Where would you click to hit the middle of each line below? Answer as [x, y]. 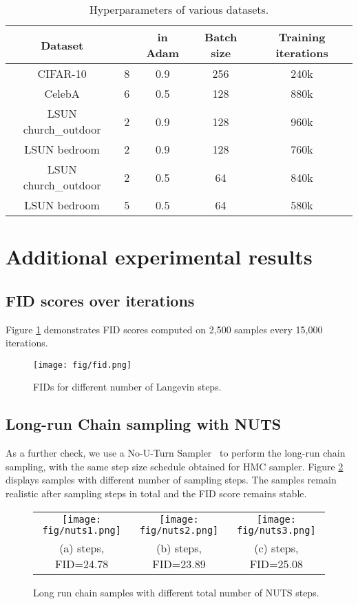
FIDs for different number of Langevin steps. [127, 387]
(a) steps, [82, 548]
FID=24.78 [82, 563]
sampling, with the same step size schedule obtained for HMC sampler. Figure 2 [175, 466]
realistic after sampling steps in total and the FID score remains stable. [156, 493]
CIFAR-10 [62, 73]
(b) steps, [179, 548]
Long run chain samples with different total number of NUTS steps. [176, 592]
